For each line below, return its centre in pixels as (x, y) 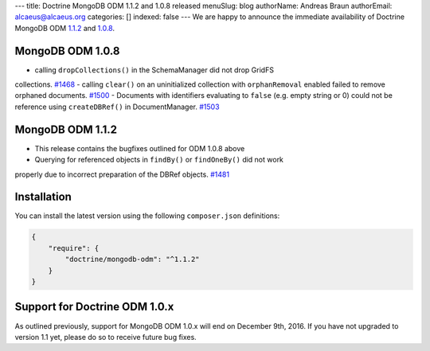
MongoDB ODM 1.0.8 (67, 51)
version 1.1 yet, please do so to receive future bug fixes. (106, 337)
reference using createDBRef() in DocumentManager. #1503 (117, 107)
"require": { (74, 248)
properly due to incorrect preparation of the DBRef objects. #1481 (122, 174)
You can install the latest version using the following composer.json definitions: (147, 216)
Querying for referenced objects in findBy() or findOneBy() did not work (159, 160)
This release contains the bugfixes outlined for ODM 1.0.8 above (140, 148)
